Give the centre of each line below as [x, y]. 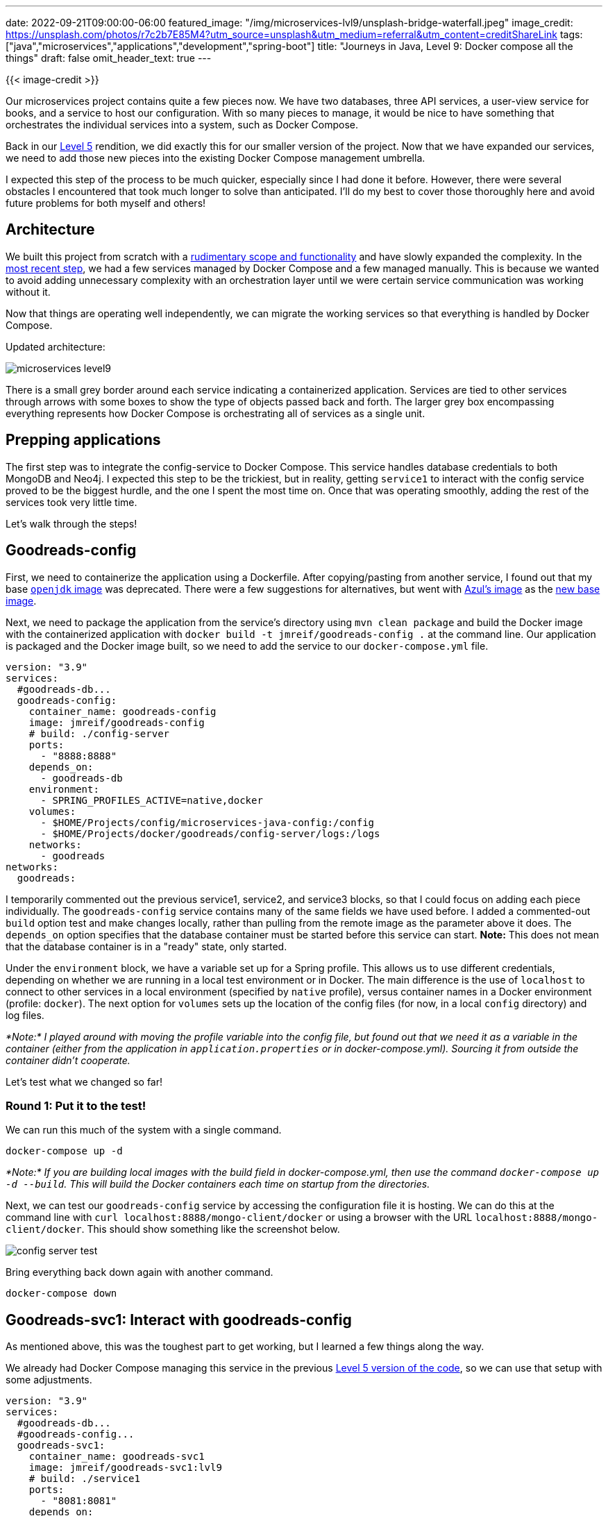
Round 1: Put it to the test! [76, 1105]
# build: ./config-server [99, 733]
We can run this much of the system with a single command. [144, 1130]
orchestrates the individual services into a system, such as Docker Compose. [182, 125]
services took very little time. [71, 502]
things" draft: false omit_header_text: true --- [109, 58]
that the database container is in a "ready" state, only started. [146, 946]
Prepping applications [83, 440]
